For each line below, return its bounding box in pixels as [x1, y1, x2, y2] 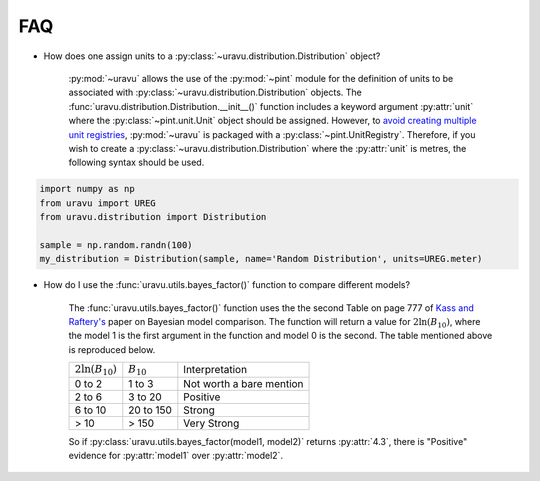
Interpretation [183, 363, 248, 377]
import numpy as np [39, 183, 135, 195]
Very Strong [183, 416, 240, 430]
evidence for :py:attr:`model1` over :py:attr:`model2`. [68, 449, 284, 461]
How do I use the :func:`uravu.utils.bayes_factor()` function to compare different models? [43, 279, 410, 291]
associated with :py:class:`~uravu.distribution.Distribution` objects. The [68, 86, 362, 99]
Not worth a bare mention [183, 376, 304, 390]
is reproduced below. [68, 343, 156, 355]
